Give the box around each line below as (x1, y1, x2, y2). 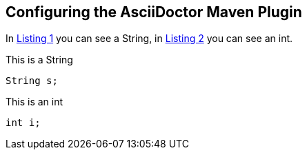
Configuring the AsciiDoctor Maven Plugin (6, 3, 302, 21)
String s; (6, 75, 58, 87)
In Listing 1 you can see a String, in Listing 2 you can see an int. (6, 32, 293, 45)
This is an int (6, 96, 63, 108)
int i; (6, 117, 41, 129)
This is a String (6, 54, 73, 66)
